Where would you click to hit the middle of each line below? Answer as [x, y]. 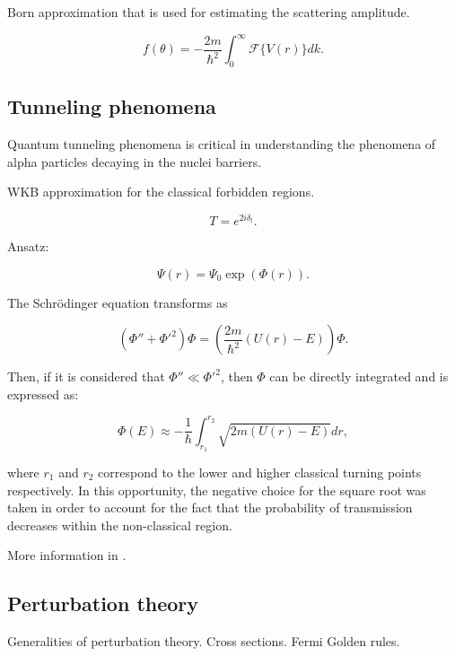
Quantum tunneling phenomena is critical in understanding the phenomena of [222, 144]
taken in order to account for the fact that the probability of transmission [210, 507]
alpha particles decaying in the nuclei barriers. [135, 161]
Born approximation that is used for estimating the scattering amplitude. [209, 12]
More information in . [67, 555]
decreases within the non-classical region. [120, 525]
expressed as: [43, 394]
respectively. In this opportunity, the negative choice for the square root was [217, 490]
